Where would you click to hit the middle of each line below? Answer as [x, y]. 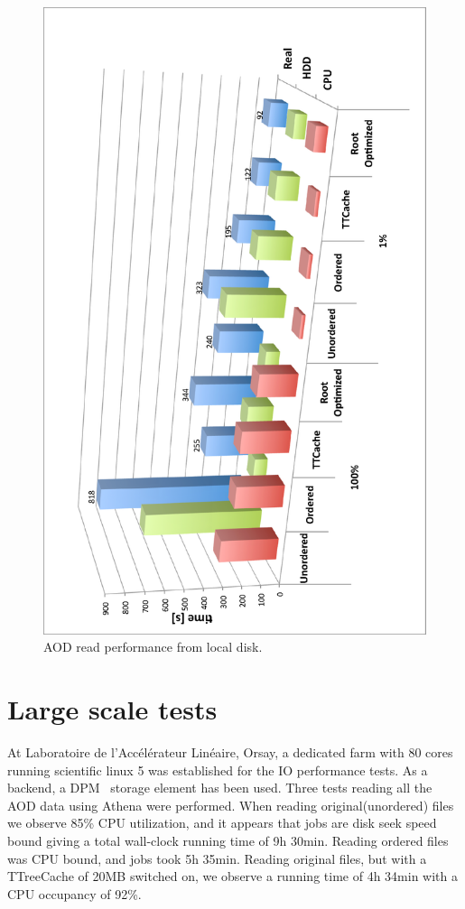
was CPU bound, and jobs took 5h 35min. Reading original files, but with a [217, 858]
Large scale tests [112, 709]
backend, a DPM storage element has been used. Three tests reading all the [220, 788]
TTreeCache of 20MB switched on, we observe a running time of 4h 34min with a [232, 876]
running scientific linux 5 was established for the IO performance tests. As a [218, 770]
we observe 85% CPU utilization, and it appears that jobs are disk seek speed [222, 823]
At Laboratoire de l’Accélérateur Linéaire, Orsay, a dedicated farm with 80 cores [230, 751]
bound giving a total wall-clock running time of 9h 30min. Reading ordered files [228, 840]
